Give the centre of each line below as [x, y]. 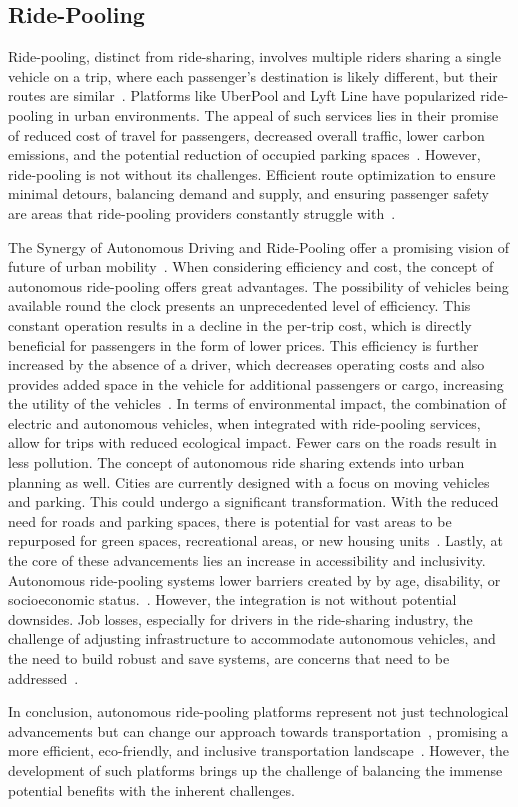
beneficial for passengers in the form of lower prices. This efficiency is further [243, 344]
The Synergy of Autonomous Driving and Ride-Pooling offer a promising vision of [259, 246]
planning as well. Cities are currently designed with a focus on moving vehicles [249, 481]
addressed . [43, 677]
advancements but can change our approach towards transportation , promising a [258, 730]
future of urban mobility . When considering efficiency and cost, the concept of [251, 266]
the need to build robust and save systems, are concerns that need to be [229, 658]
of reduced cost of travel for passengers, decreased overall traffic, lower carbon [246, 134]
